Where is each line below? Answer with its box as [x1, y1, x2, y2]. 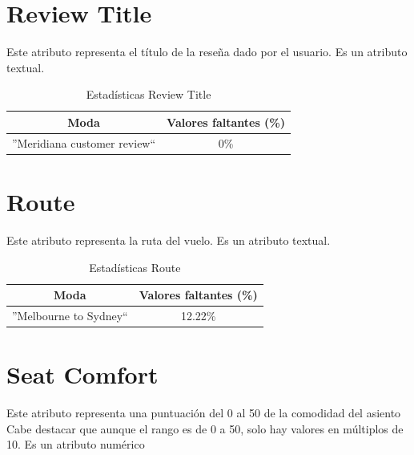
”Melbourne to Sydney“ [12, 307, 128, 323]
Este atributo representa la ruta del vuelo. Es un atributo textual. [6, 231, 331, 248]
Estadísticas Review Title [86, 86, 211, 103]
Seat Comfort [6, 358, 159, 391]
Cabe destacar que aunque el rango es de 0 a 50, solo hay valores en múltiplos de [6, 420, 404, 437]
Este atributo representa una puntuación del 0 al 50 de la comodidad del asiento [6, 404, 401, 421]
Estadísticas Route [89, 258, 181, 275]
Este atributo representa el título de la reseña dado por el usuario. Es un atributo [6, 43, 408, 60]
